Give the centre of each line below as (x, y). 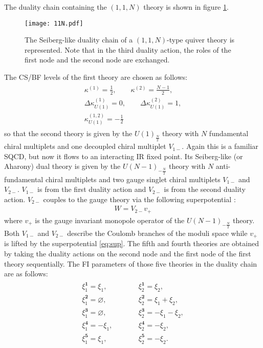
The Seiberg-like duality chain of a (79, 40)
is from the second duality (205, 189)
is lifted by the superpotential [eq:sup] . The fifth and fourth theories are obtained (131, 243)
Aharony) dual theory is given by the (62, 166)
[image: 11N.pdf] (54, 23)
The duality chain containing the (56, 7)
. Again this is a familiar (220, 146)
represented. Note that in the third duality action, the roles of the (128, 49)
